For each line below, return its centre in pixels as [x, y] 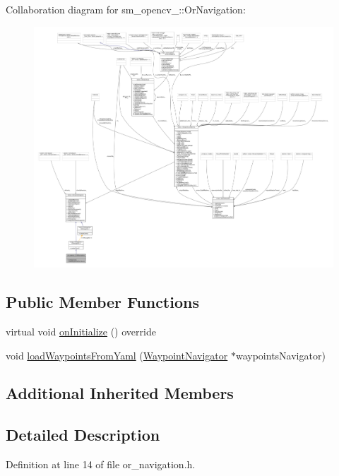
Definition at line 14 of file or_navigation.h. [101, 464]
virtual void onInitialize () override [81, 331]
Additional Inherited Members [120, 393]
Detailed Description [83, 435]
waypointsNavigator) [280, 355]
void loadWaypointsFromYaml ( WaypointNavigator [117, 355]
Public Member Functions [102, 302]
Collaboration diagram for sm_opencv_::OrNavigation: [126, 9]
